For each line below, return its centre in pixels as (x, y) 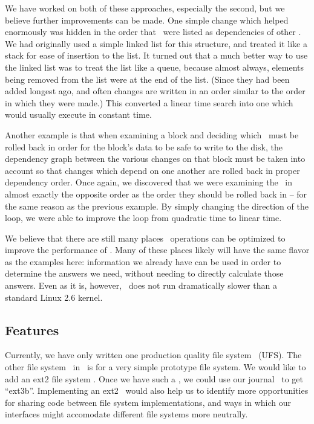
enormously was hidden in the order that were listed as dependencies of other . (153, 32)
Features (32, 329)
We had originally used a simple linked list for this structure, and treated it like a (156, 43)
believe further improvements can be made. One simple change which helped (147, 20)
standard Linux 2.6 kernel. (54, 297)
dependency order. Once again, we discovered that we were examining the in (149, 182)
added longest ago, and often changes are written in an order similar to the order (155, 91)
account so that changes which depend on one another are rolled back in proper (152, 170)
